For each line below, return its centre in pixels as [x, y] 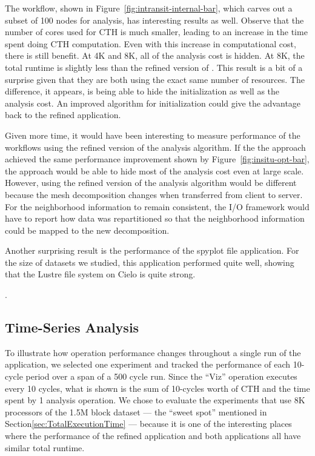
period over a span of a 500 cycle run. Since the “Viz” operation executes [161, 376]
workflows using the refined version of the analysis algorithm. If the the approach [155, 147]
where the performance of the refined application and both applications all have [153, 436]
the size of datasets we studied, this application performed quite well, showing [150, 262]
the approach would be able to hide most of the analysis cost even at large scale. [154, 170]
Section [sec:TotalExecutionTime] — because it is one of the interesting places [148, 424]
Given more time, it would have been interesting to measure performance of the [153, 135]
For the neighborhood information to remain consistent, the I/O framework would [157, 206]
